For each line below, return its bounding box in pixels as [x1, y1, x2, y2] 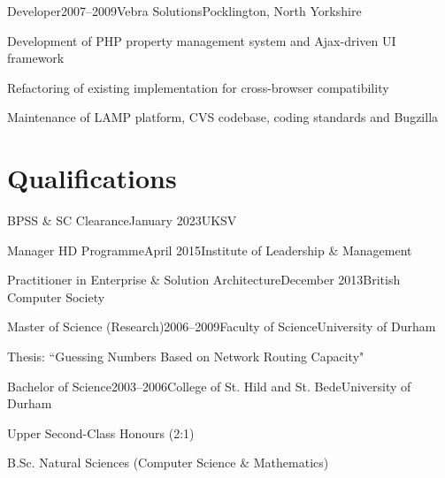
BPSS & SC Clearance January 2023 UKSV [7, 211, 237, 230]
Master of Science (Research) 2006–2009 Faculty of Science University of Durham [7, 317, 436, 336]
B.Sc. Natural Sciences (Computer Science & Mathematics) [7, 453, 329, 472]
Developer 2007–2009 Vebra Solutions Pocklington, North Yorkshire [7, 2, 362, 19]
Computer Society [7, 287, 105, 306]
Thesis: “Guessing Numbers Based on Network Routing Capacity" [7, 347, 364, 366]
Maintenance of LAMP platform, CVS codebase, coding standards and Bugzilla [7, 108, 439, 126]
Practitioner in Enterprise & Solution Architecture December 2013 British [7, 270, 401, 289]
